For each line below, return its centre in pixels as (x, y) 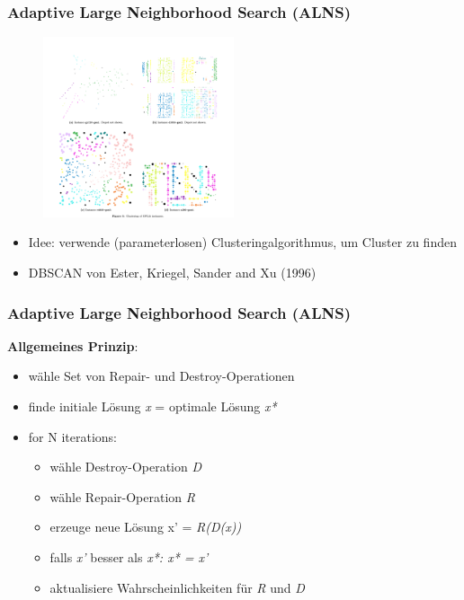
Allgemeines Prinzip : (73, 345)
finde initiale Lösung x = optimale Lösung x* (152, 406)
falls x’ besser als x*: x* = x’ (129, 556)
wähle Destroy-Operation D (126, 467)
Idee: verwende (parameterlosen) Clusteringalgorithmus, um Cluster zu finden (242, 242)
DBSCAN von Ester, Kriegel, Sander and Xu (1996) (172, 273)
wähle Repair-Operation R (122, 496)
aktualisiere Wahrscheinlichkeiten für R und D (177, 587)
